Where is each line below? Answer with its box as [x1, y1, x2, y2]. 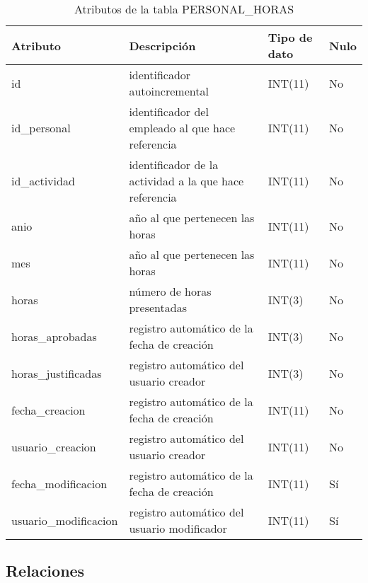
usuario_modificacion [11, 512, 118, 529]
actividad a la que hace [129, 173, 244, 189]
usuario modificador [129, 520, 227, 536]
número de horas [129, 283, 212, 299]
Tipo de [268, 29, 313, 45]
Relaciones [6, 560, 85, 582]
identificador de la [129, 156, 219, 173]
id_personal [11, 120, 71, 136]
